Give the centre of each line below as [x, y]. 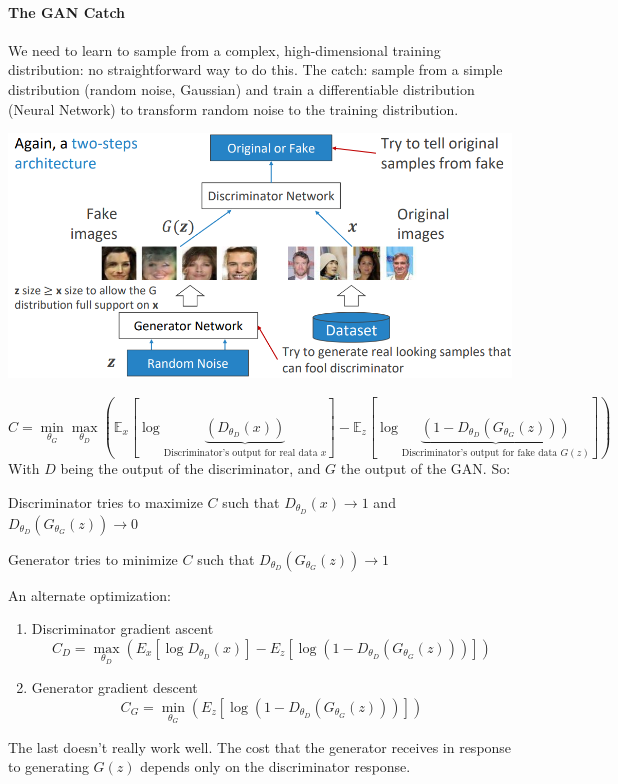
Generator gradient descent [114, 687]
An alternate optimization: [90, 594]
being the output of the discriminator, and [190, 468]
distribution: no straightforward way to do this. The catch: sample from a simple [255, 69]
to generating [48, 766]
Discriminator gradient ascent [122, 628]
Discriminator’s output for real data [240, 452]
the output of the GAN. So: [425, 468]
